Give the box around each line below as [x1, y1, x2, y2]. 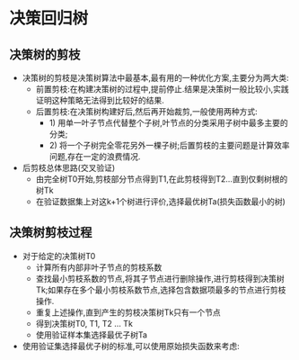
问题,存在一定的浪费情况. [48, 151, 141, 162]
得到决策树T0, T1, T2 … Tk [35, 318, 133, 328]
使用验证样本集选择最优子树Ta [35, 329, 148, 340]
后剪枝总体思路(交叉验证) [22, 163, 116, 173]
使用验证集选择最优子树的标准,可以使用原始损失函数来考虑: [22, 340, 240, 351]
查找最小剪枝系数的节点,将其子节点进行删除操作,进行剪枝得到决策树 [35, 273, 285, 283]
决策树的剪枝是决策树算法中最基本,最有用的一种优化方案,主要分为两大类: [22, 73, 289, 83]
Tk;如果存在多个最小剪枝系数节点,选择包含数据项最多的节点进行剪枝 [35, 284, 286, 295]
